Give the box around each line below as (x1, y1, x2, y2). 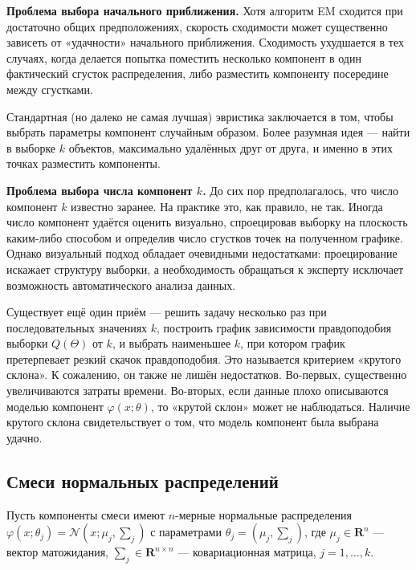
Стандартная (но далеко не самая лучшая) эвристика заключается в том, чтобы (6, 108, 394, 124)
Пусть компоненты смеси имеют (6, 506, 165, 523)
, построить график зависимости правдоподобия (157, 319, 392, 336)
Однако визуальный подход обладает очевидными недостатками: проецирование (6, 245, 398, 262)
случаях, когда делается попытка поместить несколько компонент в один (6, 49, 361, 66)
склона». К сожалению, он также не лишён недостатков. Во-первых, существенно (6, 366, 407, 383)
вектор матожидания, (6, 544, 108, 560)
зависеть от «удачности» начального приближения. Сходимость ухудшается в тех (6, 34, 404, 51)
